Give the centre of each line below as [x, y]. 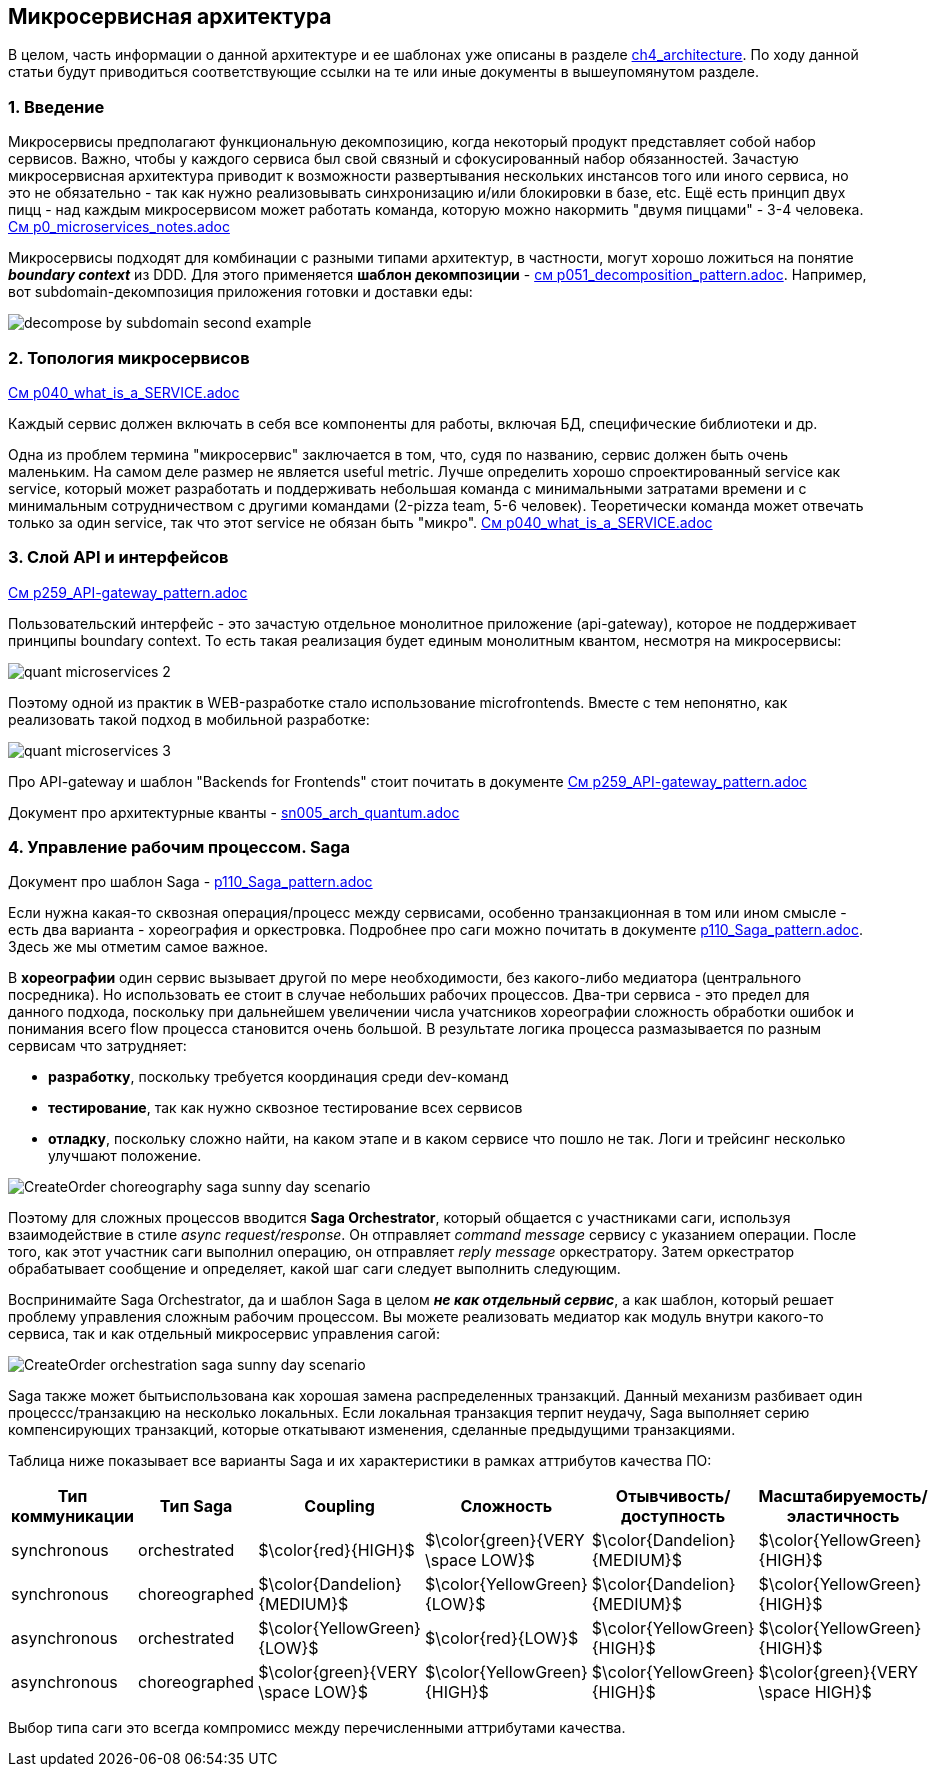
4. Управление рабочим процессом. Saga [179, 847]
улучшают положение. [125, 1156]
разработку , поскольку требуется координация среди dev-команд [278, 1077]
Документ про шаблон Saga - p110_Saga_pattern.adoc [190, 882]
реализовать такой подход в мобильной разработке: [189, 719]
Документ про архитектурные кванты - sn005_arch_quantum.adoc [234, 812]
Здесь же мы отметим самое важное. [138, 947]
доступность [673, 1516]
